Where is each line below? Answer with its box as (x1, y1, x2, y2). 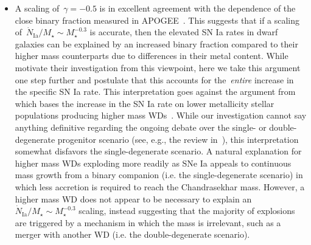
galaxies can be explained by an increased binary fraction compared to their (15, 37, 298, 50)
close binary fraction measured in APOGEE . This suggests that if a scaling (15, 13, 300, 26)
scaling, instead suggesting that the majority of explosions (79, 204, 295, 217)
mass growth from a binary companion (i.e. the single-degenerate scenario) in (15, 168, 303, 181)
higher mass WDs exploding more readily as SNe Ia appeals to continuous (15, 156, 292, 169)
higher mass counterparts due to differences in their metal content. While (15, 49, 288, 62)
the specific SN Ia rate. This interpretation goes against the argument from (15, 85, 296, 98)
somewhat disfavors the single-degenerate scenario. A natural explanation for (15, 145, 302, 157)
